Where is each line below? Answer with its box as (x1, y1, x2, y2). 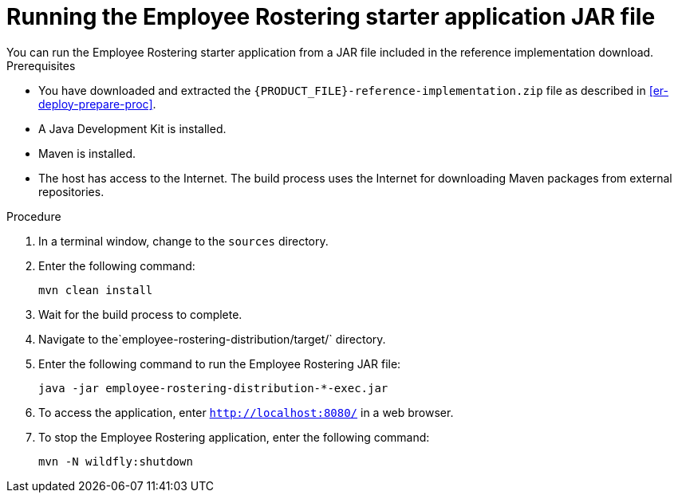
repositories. (38, 184, 104, 198)
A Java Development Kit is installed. (38, 121, 227, 136)
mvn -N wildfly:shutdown (38, 454, 193, 468)
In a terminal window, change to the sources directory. (38, 234, 329, 248)
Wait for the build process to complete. (38, 307, 242, 321)
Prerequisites (6, 58, 76, 73)
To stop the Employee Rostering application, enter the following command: (38, 430, 430, 444)
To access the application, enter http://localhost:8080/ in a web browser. (38, 405, 454, 419)
